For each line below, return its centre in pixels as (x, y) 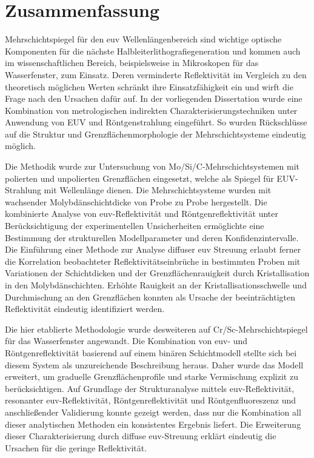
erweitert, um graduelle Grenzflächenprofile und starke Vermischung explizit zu (152, 377)
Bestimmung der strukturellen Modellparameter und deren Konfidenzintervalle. (152, 237)
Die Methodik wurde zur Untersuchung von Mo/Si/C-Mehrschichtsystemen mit (152, 166)
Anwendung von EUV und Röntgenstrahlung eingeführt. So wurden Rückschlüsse (156, 122)
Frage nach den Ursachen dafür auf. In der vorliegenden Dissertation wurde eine (154, 98)
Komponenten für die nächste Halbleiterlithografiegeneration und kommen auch (153, 51)
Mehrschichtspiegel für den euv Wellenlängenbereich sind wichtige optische (143, 39)
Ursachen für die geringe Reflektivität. (76, 447)
